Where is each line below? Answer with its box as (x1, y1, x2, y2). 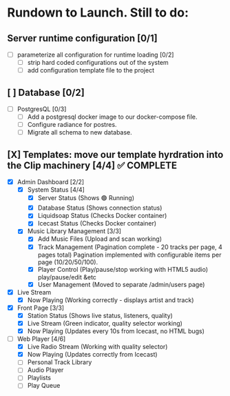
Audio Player (27, 366, 64, 374)
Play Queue (27, 382, 61, 390)
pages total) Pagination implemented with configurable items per (37, 250, 222, 259)
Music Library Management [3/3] (27, 227, 122, 235)
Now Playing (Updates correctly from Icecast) (27, 350, 158, 359)
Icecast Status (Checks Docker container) (37, 219, 157, 228)
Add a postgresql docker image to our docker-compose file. (27, 112, 198, 121)
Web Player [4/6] (17, 335, 66, 343)
